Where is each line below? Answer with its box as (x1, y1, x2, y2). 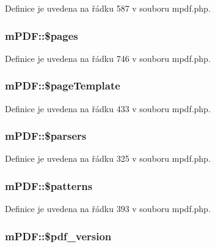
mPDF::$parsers (5, 128, 87, 143)
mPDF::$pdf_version (5, 228, 112, 243)
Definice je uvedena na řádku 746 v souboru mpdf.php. (5, 51, 211, 64)
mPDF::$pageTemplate (5, 78, 120, 93)
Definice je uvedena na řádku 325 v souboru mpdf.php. (5, 152, 211, 165)
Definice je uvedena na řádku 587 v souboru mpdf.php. (5, 2, 211, 14)
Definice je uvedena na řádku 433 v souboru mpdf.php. (5, 102, 211, 115)
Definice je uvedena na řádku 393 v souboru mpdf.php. (5, 202, 211, 215)
